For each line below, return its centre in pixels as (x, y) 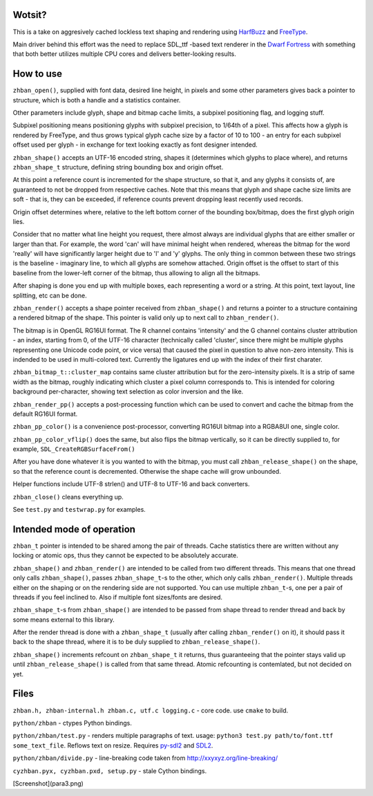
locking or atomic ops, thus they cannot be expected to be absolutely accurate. (125, 555)
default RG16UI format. (45, 414)
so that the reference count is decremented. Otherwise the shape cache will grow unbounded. (147, 471)
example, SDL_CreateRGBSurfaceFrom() (74, 449)
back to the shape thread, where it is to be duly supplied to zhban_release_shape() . (136, 642)
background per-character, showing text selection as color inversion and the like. (128, 391)
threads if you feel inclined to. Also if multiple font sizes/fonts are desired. (118, 597)
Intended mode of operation (74, 529)
